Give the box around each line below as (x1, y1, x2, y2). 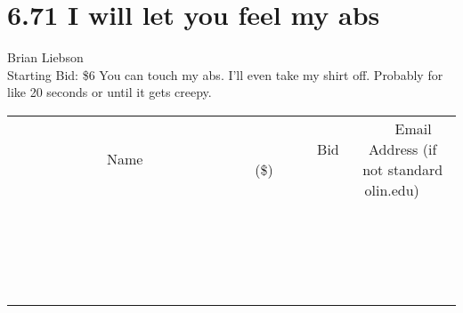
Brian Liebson (7, 48, 84, 67)
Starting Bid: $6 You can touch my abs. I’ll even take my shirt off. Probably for (7, 65, 443, 84)
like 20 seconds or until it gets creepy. (7, 83, 212, 101)
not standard (362, 158, 443, 180)
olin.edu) (364, 179, 419, 200)
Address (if (369, 138, 437, 159)
